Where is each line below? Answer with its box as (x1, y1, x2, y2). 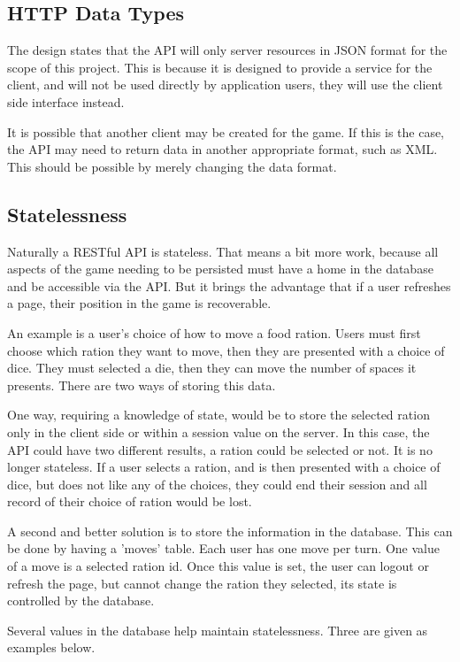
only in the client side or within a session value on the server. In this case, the (7, 422, 430, 441)
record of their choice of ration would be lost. (7, 492, 252, 511)
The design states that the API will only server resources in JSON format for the (7, 41, 448, 59)
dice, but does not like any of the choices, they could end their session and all (7, 474, 427, 493)
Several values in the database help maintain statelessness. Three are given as (7, 620, 428, 639)
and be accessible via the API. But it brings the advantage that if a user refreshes (7, 276, 451, 295)
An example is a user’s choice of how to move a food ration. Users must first (7, 323, 421, 342)
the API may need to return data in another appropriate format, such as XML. (7, 140, 438, 158)
